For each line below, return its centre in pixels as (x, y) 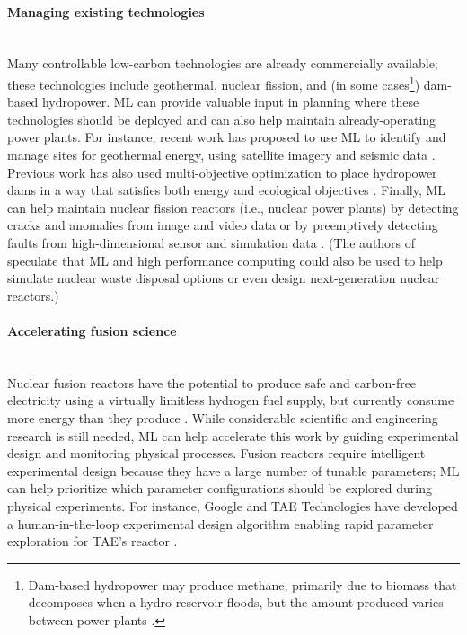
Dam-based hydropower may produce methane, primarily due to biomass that (242, 584)
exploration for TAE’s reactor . (93, 541)
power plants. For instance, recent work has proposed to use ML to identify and (227, 137)
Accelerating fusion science (92, 330)
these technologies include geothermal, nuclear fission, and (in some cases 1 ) (214, 83)
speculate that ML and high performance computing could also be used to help (225, 260)
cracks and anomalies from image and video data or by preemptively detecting (223, 225)
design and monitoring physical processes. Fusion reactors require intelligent (216, 453)
